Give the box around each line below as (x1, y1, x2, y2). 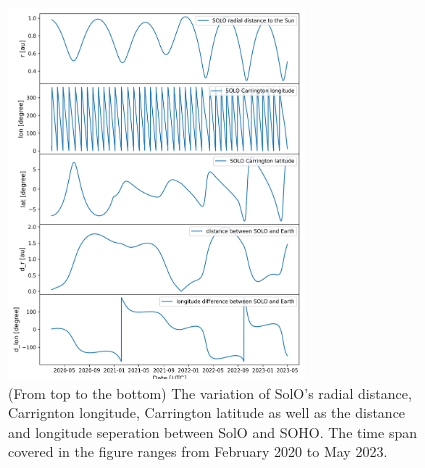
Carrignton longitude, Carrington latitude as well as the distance (8, 402, 406, 423)
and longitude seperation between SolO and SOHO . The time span (8, 421, 417, 442)
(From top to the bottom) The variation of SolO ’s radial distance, (8, 382, 412, 403)
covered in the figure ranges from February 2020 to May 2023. (8, 441, 388, 462)
